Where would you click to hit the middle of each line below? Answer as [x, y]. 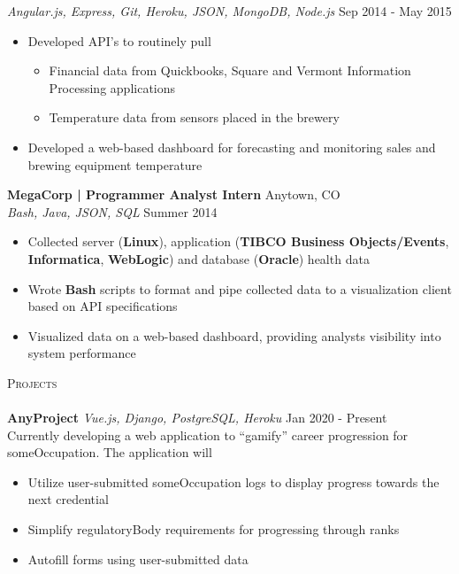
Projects [32, 382]
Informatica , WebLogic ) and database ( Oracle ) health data [199, 258]
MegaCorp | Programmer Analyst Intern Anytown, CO [174, 194]
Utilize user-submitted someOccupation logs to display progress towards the [233, 481]
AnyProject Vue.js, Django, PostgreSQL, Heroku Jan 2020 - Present [197, 418]
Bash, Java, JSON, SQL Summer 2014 [112, 211]
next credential [68, 499]
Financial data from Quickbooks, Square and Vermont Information [230, 70]
